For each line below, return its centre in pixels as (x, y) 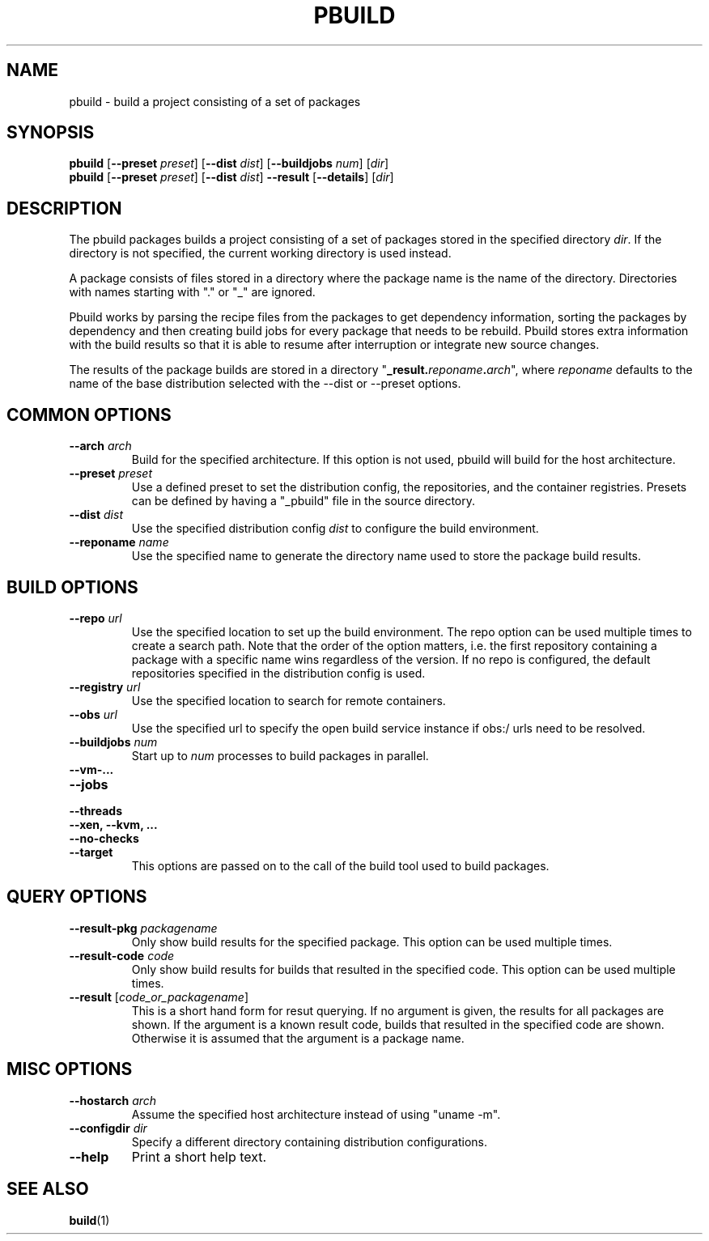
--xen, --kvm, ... (113, 824)
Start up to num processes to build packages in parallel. (280, 755)
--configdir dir (108, 1128)
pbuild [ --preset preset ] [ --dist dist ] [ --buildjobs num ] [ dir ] (229, 164)
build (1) (89, 1220)
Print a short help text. (199, 1156)
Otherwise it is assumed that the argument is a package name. (298, 1038)
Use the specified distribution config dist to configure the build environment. (335, 529)
